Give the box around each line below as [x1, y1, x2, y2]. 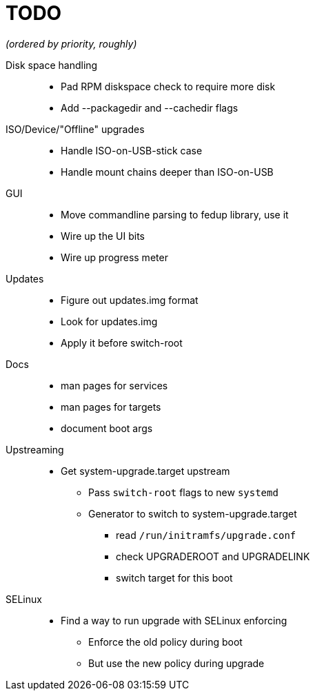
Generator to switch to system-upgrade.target [88, 507, 297, 520]
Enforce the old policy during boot [88, 635, 243, 648]
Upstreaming [6, 443, 64, 456]
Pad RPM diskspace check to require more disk [61, 80, 276, 92]
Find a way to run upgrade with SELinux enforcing [61, 614, 287, 626]
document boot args [61, 422, 153, 434]
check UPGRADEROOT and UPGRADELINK [116, 550, 310, 562]
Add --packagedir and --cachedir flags [61, 101, 238, 114]
